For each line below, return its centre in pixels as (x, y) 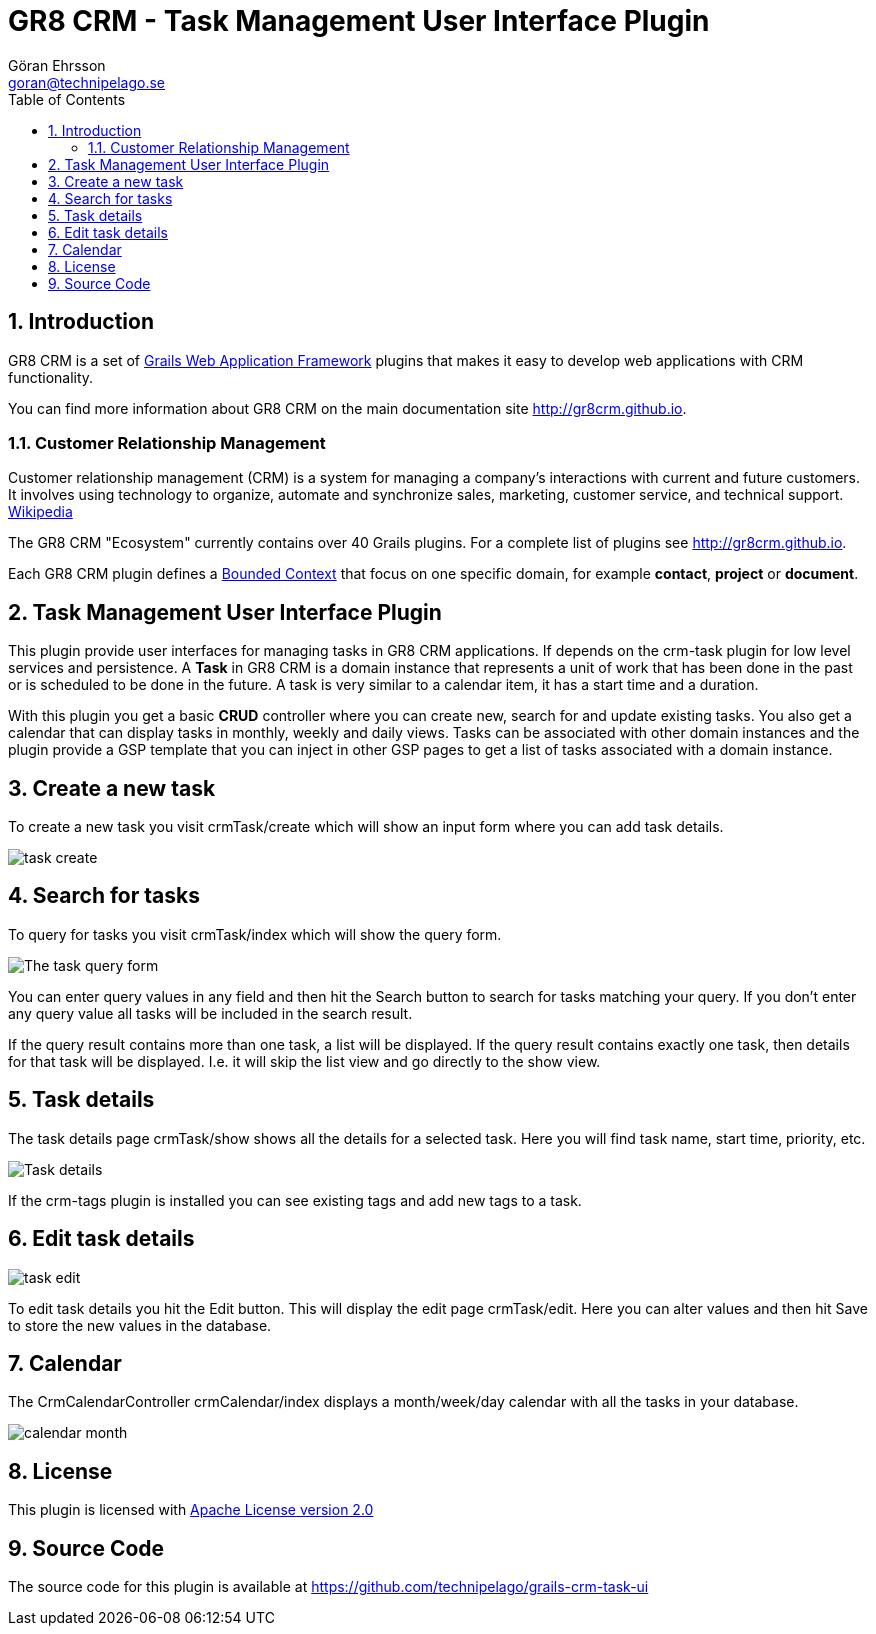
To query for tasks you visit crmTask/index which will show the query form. (255, 934)
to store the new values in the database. (140, 1325)
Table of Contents (67, 99)
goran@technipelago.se (87, 82)
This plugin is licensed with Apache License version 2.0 (191, 1510)
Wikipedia (40, 512)
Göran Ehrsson (57, 65)
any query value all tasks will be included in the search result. (210, 1013)
